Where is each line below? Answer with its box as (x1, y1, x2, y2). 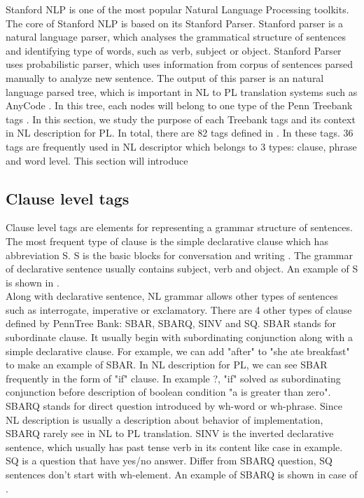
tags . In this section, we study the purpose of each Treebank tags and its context (6, 111, 356, 126)
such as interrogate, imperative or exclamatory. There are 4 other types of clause (6, 302, 352, 317)
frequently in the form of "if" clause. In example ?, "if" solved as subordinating (6, 371, 341, 385)
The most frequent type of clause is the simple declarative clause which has (6, 233, 328, 248)
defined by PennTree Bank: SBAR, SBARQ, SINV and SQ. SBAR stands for (6, 316, 336, 331)
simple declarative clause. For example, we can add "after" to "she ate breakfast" (6, 343, 350, 358)
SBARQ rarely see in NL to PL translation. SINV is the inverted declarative (6, 426, 334, 441)
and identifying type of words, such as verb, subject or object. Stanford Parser (6, 43, 342, 57)
